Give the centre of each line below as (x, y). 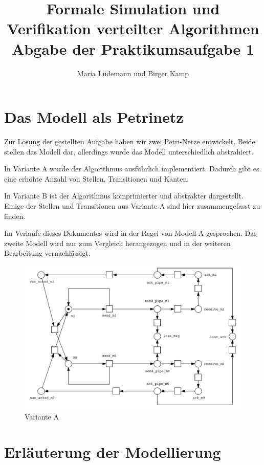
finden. (15, 216)
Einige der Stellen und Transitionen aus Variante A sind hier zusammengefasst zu (132, 206)
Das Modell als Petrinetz (94, 117)
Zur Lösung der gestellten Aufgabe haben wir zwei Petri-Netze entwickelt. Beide (130, 141)
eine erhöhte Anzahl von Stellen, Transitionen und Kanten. (97, 178)
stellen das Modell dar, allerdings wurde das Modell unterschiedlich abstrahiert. (129, 151)
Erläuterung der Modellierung (113, 451)
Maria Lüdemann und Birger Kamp (133, 73)
